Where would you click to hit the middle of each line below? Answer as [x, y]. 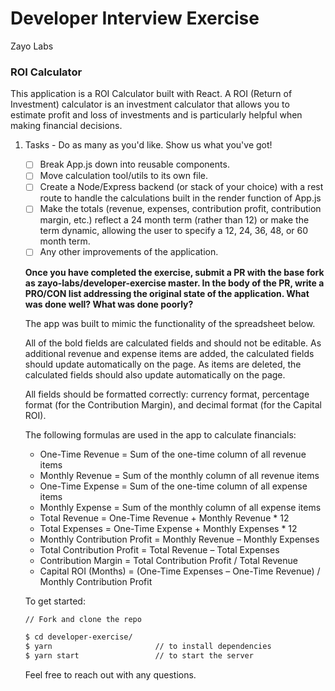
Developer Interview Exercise [135, 18]
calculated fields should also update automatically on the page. [155, 374]
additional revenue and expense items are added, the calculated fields [169, 353]
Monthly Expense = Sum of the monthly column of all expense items [180, 507]
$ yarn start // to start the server [139, 656]
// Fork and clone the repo [83, 619]
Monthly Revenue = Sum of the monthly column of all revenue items [179, 475]
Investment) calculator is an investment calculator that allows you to [150, 104]
